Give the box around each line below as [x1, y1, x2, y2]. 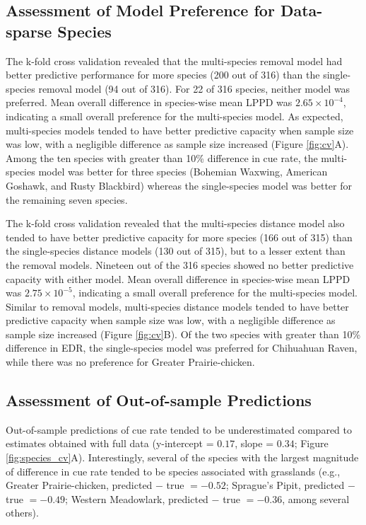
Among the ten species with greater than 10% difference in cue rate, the [6, 150, 318, 165]
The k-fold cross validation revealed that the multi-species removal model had [6, 53, 343, 68]
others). [6, 505, 39, 520]
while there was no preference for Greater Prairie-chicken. [6, 354, 255, 369]
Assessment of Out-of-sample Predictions [6, 389, 312, 411]
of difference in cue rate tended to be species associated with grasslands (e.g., [6, 463, 341, 478]
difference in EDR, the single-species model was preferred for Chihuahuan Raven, [6, 340, 358, 355]
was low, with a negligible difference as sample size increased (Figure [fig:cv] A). [6, 137, 349, 151]
